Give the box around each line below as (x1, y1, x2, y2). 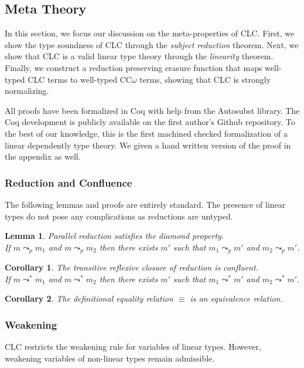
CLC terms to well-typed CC (28, 73, 132, 85)
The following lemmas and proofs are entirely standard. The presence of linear (5, 198, 286, 210)
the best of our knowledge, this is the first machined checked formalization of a (5, 127, 288, 139)
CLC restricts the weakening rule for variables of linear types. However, (5, 340, 261, 353)
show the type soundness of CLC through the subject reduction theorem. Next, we (5, 38, 299, 50)
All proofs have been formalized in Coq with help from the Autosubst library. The (5, 104, 300, 116)
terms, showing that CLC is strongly (139, 73, 271, 85)
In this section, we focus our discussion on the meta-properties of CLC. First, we (5, 27, 295, 39)
